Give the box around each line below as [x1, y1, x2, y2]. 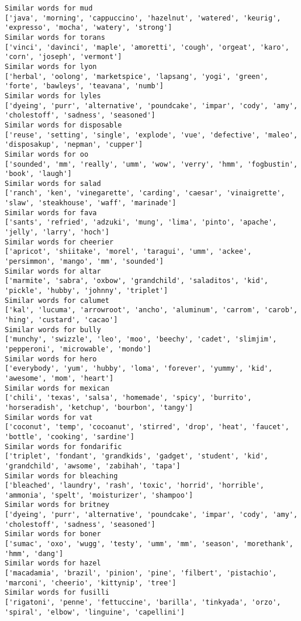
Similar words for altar [5, 267, 101, 275]
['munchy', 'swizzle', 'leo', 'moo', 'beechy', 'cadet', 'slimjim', [5, 335, 277, 344]
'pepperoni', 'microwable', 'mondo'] [5, 344, 151, 353]
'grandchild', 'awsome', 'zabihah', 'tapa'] [5, 461, 181, 470]
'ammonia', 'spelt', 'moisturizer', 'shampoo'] [5, 491, 193, 499]
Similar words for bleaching [5, 471, 118, 480]
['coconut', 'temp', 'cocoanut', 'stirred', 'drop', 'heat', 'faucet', [5, 423, 289, 432]
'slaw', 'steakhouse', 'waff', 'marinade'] [5, 199, 177, 208]
